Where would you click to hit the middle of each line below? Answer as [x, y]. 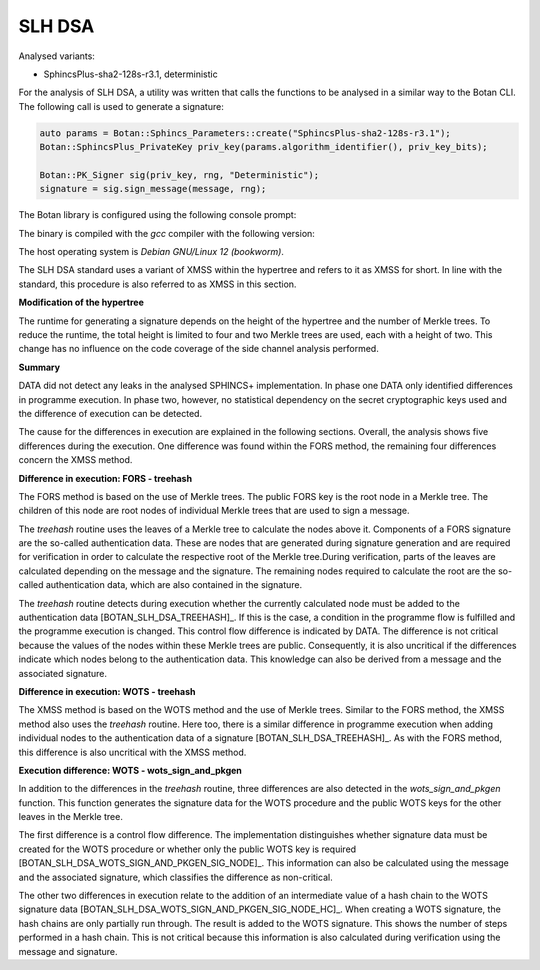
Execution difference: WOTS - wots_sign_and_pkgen [130, 770]
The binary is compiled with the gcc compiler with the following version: [166, 233]
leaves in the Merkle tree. [71, 817]
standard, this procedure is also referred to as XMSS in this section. [157, 284]
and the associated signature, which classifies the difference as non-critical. [176, 877]
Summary [39, 367]
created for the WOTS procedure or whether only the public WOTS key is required [187, 849]
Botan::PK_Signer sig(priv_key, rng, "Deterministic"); [179, 174]
